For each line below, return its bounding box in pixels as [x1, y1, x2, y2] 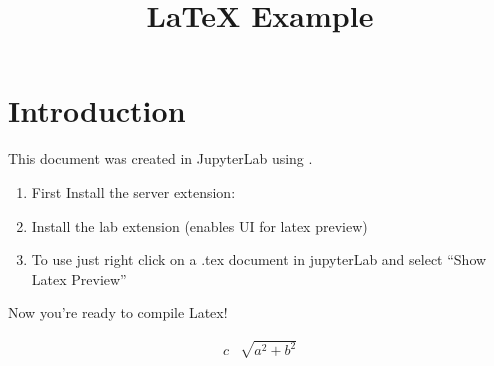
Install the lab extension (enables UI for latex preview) [31, 215, 368, 236]
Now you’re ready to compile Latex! [8, 302, 228, 323]
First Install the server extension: [31, 181, 236, 202]
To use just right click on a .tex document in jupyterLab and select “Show [31, 249, 487, 270]
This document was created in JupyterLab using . [8, 148, 313, 169]
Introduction [8, 90, 186, 131]
